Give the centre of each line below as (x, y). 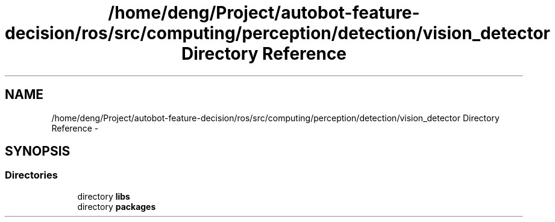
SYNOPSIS (38, 151)
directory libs (104, 196)
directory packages (117, 206)
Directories (31, 175)
